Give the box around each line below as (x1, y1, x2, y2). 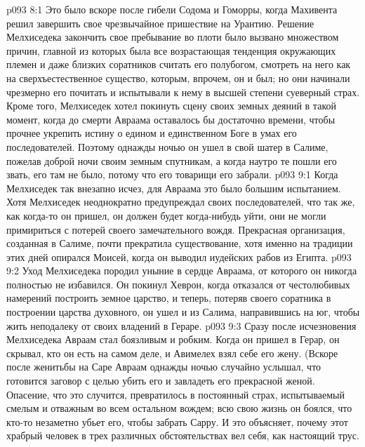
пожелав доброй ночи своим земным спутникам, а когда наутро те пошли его (6, 153, 337, 168)
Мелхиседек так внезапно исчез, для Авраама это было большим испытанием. (6, 180, 341, 195)
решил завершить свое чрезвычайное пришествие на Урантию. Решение (6, 15, 314, 30)
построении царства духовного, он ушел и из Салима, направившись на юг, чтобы (6, 305, 360, 319)
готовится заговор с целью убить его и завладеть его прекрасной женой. (6, 373, 315, 388)
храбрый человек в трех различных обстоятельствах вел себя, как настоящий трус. (6, 428, 359, 443)
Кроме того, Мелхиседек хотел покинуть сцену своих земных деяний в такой (6, 98, 336, 113)
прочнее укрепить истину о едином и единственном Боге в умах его (6, 126, 297, 140)
